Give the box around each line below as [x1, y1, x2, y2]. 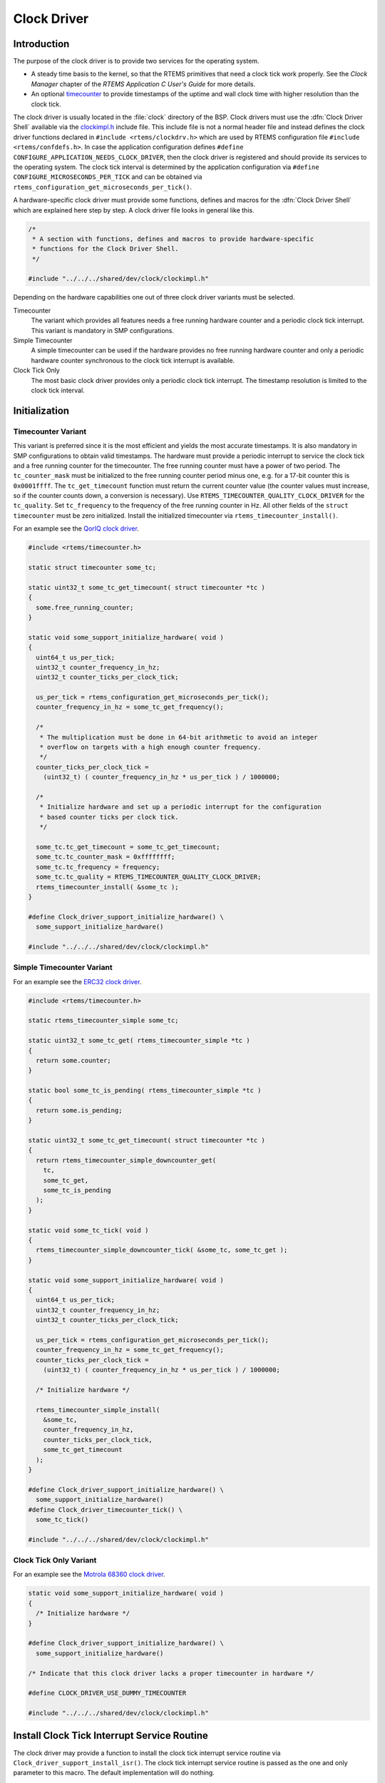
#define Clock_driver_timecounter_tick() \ [28, 1506, 183, 1513]
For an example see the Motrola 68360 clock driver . [13, 1570, 165, 1579]
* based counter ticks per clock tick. [39, 813, 179, 821]
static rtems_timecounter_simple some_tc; [28, 1016, 179, 1025]
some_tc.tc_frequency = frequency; [36, 863, 160, 871]
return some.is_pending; [36, 1106, 123, 1114]
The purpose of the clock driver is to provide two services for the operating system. [13, 57, 260, 66]
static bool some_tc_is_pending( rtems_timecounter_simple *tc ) [28, 1086, 262, 1095]
